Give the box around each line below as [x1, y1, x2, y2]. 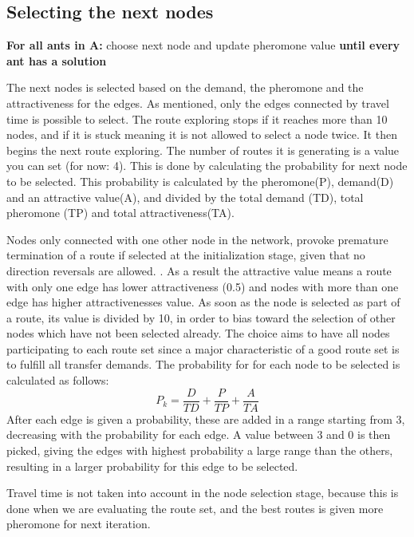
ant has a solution [6, 52, 107, 69]
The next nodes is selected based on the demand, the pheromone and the [6, 79, 364, 96]
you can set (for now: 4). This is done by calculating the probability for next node [6, 157, 408, 174]
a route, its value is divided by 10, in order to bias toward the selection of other [6, 309, 396, 326]
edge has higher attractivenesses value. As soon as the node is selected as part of [6, 294, 400, 310]
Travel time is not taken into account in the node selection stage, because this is [6, 484, 399, 501]
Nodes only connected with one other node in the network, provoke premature [6, 231, 388, 247]
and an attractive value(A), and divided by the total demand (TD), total [6, 188, 364, 205]
